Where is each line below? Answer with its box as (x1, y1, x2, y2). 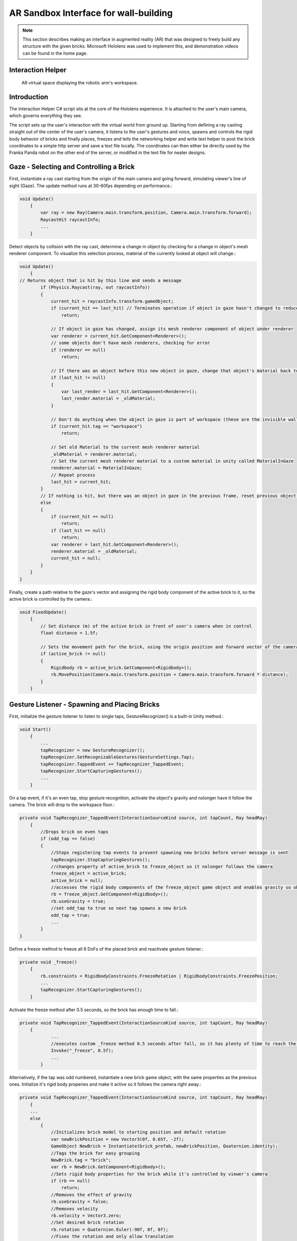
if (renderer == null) (50, 347, 106, 352)
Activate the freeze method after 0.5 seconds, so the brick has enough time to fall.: (9, 1007, 178, 1013)
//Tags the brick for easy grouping (50, 1150, 140, 1156)
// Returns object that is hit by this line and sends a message (19, 277, 182, 283)
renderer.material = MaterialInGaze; (50, 465, 143, 471)
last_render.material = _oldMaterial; (61, 396, 155, 402)
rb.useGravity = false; (50, 1199, 109, 1205)
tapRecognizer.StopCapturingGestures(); (50, 857, 150, 862)
